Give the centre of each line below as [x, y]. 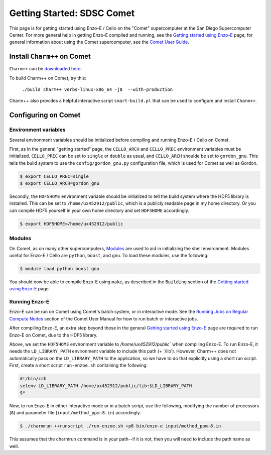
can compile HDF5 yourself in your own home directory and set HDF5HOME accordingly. [99, 210]
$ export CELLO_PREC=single [54, 176]
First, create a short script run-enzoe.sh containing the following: [79, 365]
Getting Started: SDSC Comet [72, 13]
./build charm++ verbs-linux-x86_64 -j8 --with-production [97, 90]
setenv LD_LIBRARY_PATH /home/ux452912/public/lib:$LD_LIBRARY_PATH [106, 386]
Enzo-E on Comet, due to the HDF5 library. [53, 335]
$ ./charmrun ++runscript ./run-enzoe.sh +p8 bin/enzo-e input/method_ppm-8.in [120, 426]
